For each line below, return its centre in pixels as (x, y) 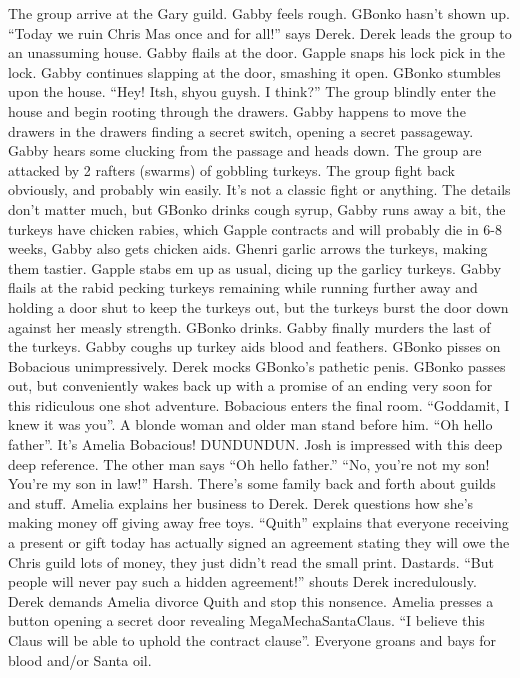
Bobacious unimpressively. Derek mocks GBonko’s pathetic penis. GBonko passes (257, 365)
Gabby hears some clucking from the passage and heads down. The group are (245, 150)
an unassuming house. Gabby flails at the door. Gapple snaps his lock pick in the (257, 52)
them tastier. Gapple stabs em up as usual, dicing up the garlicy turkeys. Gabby (255, 267)
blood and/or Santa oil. (80, 659)
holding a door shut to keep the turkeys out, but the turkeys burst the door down (258, 306)
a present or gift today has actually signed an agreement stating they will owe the (259, 542)
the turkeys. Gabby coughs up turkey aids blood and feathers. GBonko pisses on (254, 346)
